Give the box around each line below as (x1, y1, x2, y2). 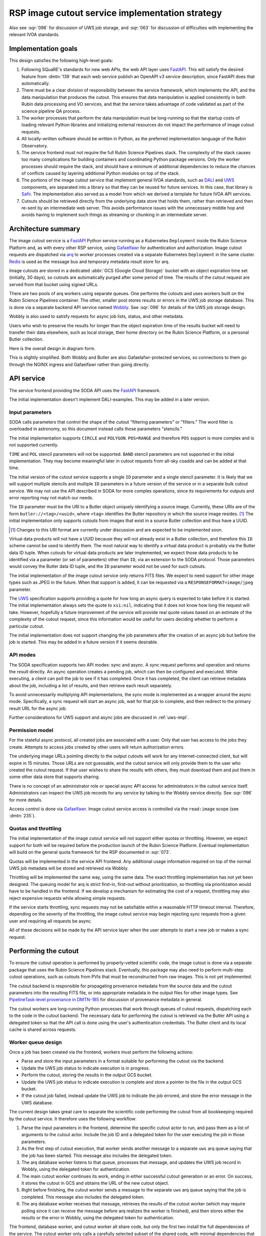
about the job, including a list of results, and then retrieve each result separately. (9, 682, 172, 688)
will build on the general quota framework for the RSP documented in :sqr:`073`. (9, 849, 171, 855)
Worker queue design (9, 1039, 62, 1046)
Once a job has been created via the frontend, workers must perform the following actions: (9, 1049, 194, 1055)
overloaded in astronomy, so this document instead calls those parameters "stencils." (9, 426, 182, 432)
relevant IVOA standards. (9, 31, 60, 37)
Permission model (9, 727, 54, 734)
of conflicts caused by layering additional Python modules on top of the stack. (21, 171, 180, 177)
